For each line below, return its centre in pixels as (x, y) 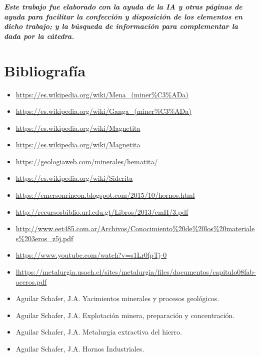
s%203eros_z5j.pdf (44, 238)
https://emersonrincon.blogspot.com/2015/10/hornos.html (105, 195)
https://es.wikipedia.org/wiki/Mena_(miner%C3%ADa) (102, 94)
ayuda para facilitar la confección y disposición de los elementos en (123, 16)
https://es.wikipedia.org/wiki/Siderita (74, 178)
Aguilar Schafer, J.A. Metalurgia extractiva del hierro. (99, 332)
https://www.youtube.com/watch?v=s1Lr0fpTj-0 (91, 255)
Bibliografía (45, 70)
